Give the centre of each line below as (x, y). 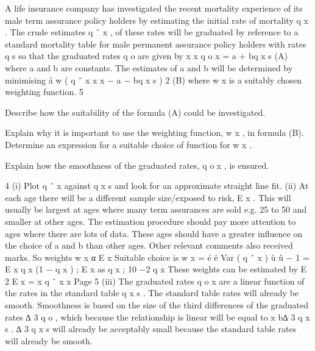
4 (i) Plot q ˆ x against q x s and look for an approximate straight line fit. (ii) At (157, 186)
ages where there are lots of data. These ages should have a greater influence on (154, 233)
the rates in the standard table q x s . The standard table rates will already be (152, 293)
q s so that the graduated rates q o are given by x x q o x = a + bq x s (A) (146, 56)
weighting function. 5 (44, 92)
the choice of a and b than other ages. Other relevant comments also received (149, 245)
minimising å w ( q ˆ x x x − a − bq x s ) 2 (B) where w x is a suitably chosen (154, 80)
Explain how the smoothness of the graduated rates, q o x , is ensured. (137, 165)
